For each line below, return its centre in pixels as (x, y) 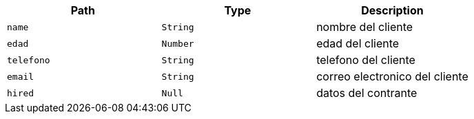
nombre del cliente (365, 27)
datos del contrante (367, 93)
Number (178, 43)
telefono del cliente (366, 60)
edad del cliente (358, 43)
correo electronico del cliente (392, 76)
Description (392, 10)
